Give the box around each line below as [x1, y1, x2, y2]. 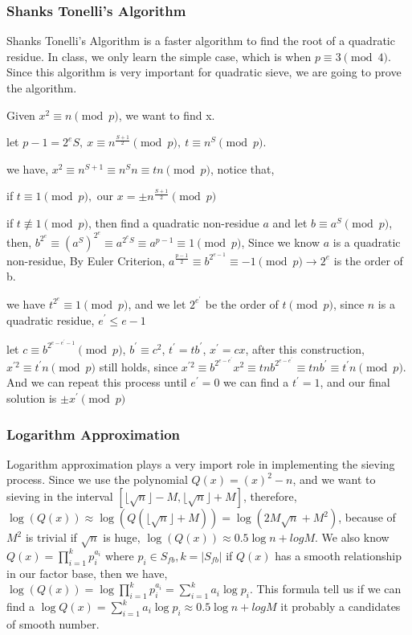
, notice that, [210, 160, 275, 177]
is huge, [103, 529, 141, 546]
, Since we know [241, 233, 320, 250]
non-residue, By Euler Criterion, [6, 252, 165, 268]
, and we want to [292, 471, 376, 488]
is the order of [333, 252, 403, 268]
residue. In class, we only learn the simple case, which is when [6, 47, 312, 64]
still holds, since [99, 358, 178, 375]
